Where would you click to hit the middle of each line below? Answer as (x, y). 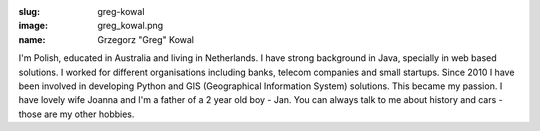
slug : (29, 11)
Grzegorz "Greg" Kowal (146, 39)
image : (33, 26)
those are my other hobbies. (76, 114)
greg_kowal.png (130, 26)
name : (32, 39)
